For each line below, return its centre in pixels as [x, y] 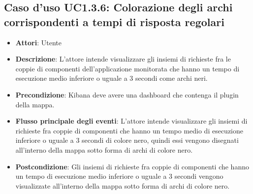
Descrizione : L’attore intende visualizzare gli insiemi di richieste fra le [123, 59]
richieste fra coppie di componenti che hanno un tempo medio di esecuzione [129, 130]
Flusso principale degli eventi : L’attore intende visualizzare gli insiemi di [131, 121]
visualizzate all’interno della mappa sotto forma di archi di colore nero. [123, 185]
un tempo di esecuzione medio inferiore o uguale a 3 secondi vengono [119, 176]
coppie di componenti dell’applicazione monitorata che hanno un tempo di [127, 68]
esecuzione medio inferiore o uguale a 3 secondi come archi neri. [111, 78]
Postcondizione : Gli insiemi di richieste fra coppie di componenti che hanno [132, 166]
